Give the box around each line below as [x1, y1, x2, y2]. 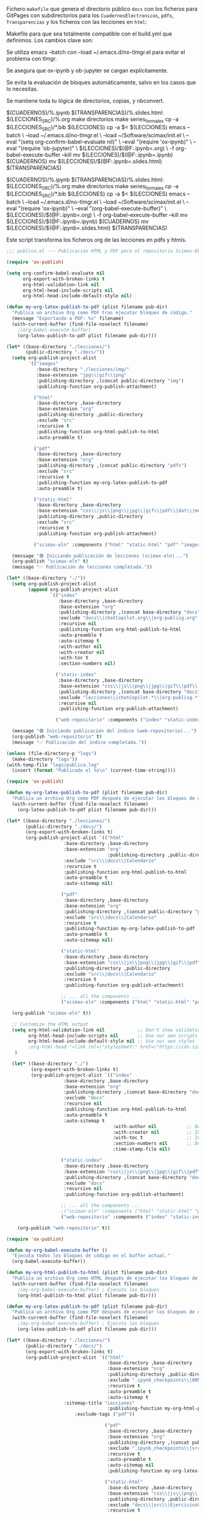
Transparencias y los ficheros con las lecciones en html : [6, 18, 148, 25]
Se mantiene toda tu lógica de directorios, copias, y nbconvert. [6, 97, 165, 104]
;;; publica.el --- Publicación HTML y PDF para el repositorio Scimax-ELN [6, 248, 203, 254]
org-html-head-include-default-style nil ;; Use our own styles [28, 1038, 195, 1044]
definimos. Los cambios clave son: [6, 37, 93, 44]
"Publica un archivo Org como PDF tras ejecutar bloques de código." [12, 309, 192, 316]
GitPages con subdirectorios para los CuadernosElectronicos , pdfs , [6, 12, 174, 19]
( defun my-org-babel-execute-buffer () [6, 1247, 108, 1253]
